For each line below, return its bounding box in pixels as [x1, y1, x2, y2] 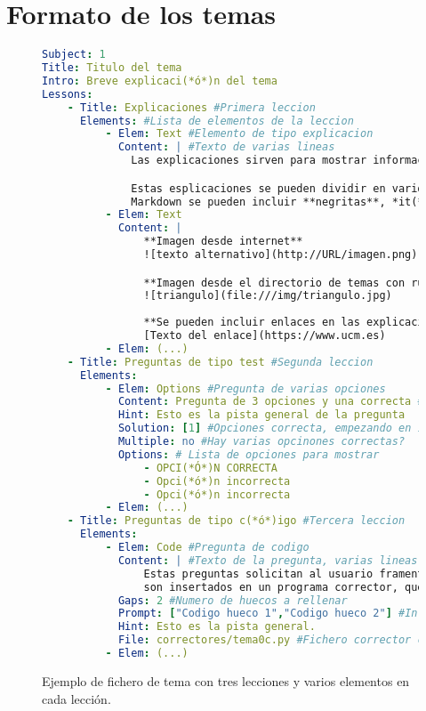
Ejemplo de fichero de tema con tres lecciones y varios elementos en [42, 671, 410, 690]
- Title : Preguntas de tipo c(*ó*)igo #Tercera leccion [67, 514, 406, 528]
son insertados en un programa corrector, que [143, 580, 424, 594]
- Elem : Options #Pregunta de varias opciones [105, 382, 386, 395]
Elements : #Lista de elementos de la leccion [79, 114, 354, 127]
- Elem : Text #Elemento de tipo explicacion [105, 127, 374, 141]
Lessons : [42, 87, 93, 101]
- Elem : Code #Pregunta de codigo [105, 541, 309, 554]
